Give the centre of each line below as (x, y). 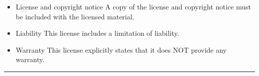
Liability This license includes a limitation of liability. (97, 33)
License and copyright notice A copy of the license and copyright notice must (133, 6)
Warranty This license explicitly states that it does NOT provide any (121, 49)
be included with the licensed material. (75, 16)
